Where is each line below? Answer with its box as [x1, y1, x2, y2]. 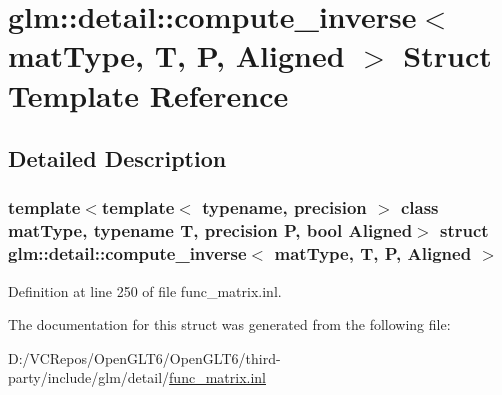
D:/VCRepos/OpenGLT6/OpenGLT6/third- [8, 347, 281, 368]
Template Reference [8, 74, 289, 115]
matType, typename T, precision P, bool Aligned [8, 218, 413, 243]
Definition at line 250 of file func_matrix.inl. [8, 280, 282, 301]
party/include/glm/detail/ [8, 367, 170, 388]
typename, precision [202, 195, 367, 220]
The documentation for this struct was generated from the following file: [8, 314, 451, 335]
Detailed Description [8, 143, 227, 174]
